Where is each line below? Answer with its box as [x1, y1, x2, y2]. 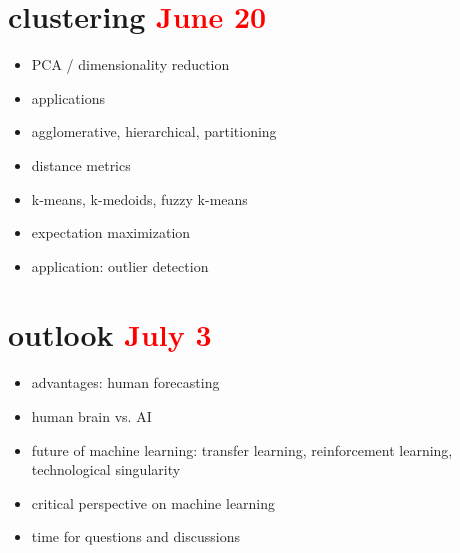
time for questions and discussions [31, 526, 240, 547]
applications [31, 87, 106, 108]
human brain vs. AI [31, 406, 152, 426]
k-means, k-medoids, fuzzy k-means [31, 188, 248, 209]
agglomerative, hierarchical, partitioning [31, 121, 277, 142]
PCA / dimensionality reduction [31, 54, 230, 75]
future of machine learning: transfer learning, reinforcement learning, [31, 439, 453, 460]
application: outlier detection [31, 255, 209, 276]
